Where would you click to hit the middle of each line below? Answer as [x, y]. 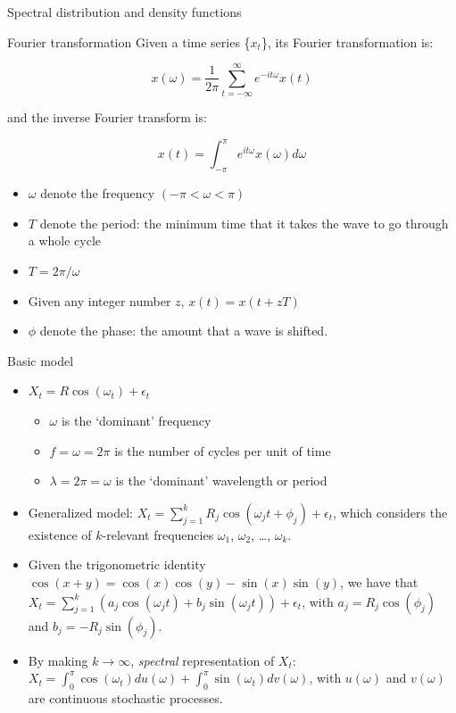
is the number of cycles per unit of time [223, 450]
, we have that [379, 581]
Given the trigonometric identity [117, 564]
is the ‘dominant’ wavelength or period [221, 481]
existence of [60, 534]
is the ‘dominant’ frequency [136, 420]
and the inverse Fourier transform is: [107, 117]
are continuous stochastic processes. [125, 697]
